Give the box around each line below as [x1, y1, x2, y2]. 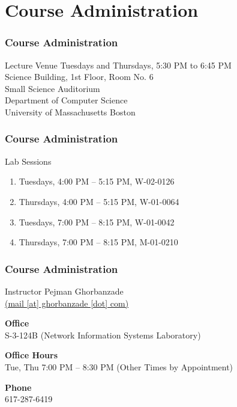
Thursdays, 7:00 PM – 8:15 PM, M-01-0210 [19, 236, 178, 248]
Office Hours [5, 349, 58, 361]
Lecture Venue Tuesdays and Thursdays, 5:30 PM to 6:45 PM [5, 58, 232, 71]
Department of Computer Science [5, 94, 128, 106]
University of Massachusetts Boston [5, 105, 136, 118]
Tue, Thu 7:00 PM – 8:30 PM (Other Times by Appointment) [5, 360, 233, 373]
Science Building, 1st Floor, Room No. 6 [5, 70, 154, 83]
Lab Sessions [5, 155, 52, 167]
